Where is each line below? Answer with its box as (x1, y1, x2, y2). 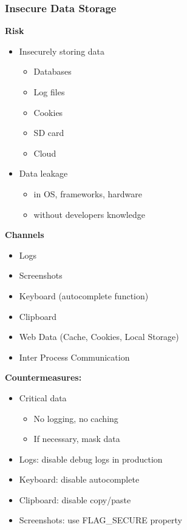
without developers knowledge (33, 208, 145, 220)
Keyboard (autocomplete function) (19, 289, 149, 302)
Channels (5, 228, 44, 241)
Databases (33, 65, 72, 78)
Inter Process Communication (19, 350, 130, 363)
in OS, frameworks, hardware (33, 187, 142, 200)
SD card (33, 126, 64, 139)
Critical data (19, 391, 67, 404)
